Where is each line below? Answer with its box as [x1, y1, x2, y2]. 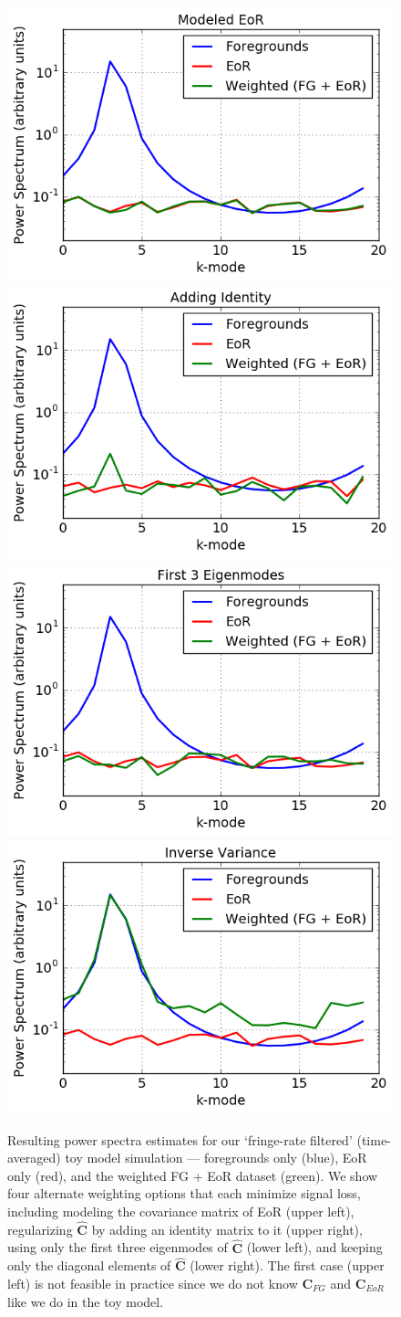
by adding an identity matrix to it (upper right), [91, 1219, 363, 1238]
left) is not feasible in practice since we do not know [7, 1273, 298, 1292]
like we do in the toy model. [7, 1291, 164, 1311]
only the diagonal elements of [7, 1256, 171, 1275]
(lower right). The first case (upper [190, 1256, 385, 1275]
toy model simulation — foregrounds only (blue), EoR [65, 1148, 367, 1167]
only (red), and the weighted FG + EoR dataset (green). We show [7, 1165, 378, 1185]
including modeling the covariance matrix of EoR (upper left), [7, 1201, 355, 1220]
